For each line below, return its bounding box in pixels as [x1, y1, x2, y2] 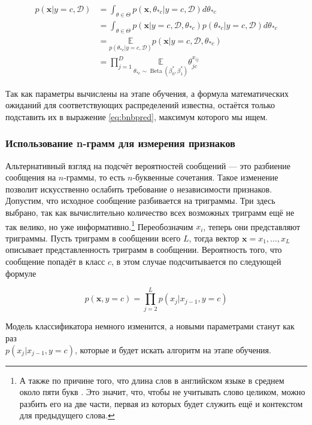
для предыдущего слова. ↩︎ [19, 409, 115, 421]
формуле [5, 267, 37, 279]
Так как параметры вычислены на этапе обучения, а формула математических [5, 87, 289, 99]
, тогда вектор [189, 231, 240, 244]
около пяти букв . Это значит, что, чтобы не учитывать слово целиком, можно [19, 386, 305, 398]
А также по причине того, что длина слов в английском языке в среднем [19, 374, 284, 386]
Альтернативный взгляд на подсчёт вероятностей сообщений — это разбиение [5, 159, 290, 172]
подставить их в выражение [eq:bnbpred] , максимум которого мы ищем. [5, 110, 268, 123]
